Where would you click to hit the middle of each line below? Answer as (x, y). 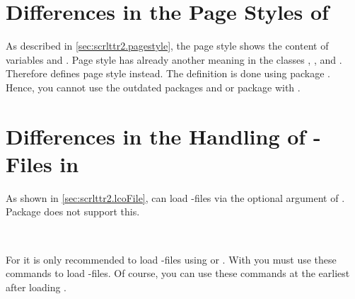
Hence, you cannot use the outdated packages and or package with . (153, 87)
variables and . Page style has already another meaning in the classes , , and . (174, 59)
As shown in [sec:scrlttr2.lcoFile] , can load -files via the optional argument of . (175, 197)
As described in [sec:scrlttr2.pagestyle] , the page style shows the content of (167, 46)
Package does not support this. (73, 211)
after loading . (36, 287)
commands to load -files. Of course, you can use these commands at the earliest (178, 273)
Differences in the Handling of (156, 136)
